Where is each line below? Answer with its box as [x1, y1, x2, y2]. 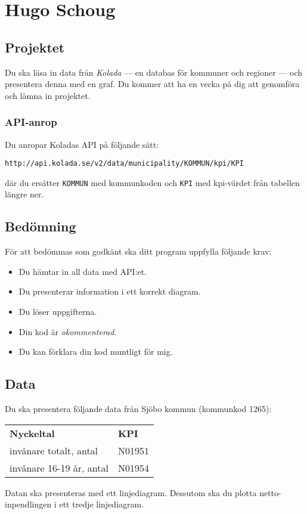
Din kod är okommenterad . [18, 325, 117, 337]
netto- [259, 486, 281, 498]
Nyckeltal [10, 426, 55, 440]
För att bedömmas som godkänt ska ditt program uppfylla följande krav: [5, 245, 272, 258]
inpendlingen [5, 498, 52, 510]
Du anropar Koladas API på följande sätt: [5, 138, 159, 150]
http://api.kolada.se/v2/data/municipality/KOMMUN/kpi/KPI [5, 159, 244, 168]
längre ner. [5, 188, 44, 200]
